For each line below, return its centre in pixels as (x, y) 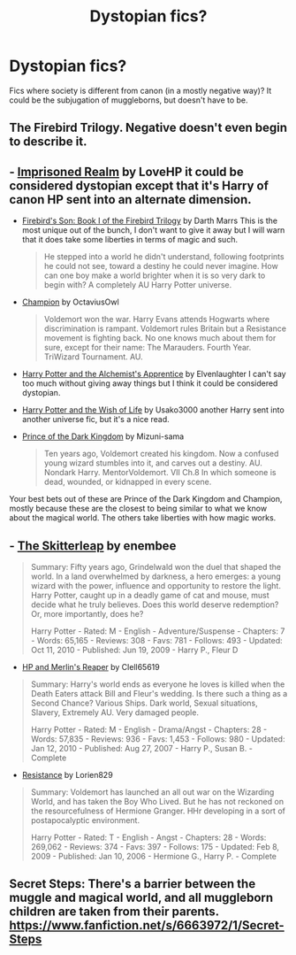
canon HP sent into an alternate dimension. (130, 200)
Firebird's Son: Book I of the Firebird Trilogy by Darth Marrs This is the (150, 221)
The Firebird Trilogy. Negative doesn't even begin (148, 128)
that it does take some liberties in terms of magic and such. (130, 240)
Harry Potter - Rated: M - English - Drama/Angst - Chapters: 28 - (149, 729)
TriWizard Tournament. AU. (93, 357)
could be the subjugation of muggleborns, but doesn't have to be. (129, 100)
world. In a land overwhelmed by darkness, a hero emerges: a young (156, 576)
